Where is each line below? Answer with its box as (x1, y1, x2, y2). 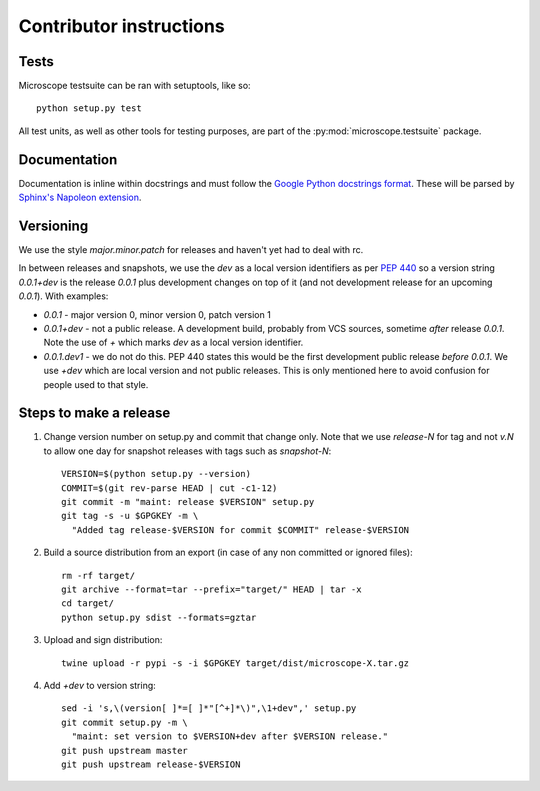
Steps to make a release (18, 405, 171, 422)
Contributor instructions (18, 15, 225, 37)
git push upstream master (61, 745, 189, 756)
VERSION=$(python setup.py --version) (61, 468, 252, 480)
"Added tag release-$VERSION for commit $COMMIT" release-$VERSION (71, 524, 410, 535)
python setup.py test (36, 103, 142, 114)
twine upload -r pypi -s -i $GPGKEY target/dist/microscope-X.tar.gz (61, 657, 410, 669)
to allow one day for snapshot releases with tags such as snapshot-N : (43, 445, 332, 457)
